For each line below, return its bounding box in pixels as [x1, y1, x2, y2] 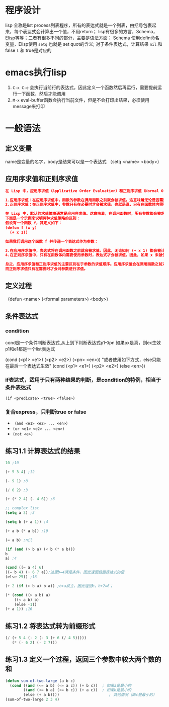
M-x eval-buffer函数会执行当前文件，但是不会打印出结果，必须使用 [12, 97, 150, 103]
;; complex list [5, 506, 39, 511]
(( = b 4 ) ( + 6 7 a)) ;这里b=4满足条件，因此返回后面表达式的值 [5, 570, 125, 575]
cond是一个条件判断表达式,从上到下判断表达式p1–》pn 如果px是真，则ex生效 [5, 339, 161, 345]
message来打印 [12, 103, 45, 109]
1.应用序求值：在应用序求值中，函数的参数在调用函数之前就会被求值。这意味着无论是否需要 [5, 197, 167, 203]
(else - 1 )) [14, 602, 37, 607]
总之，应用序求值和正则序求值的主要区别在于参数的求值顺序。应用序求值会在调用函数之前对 [5, 262, 166, 267]
